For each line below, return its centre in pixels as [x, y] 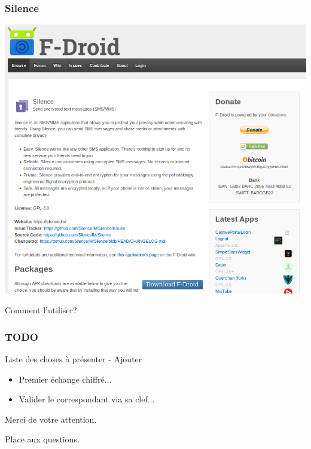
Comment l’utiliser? [41, 310]
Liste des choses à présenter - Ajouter [74, 359]
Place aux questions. [42, 439]
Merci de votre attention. [51, 419]
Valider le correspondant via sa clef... [87, 399]
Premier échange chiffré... [65, 379]
